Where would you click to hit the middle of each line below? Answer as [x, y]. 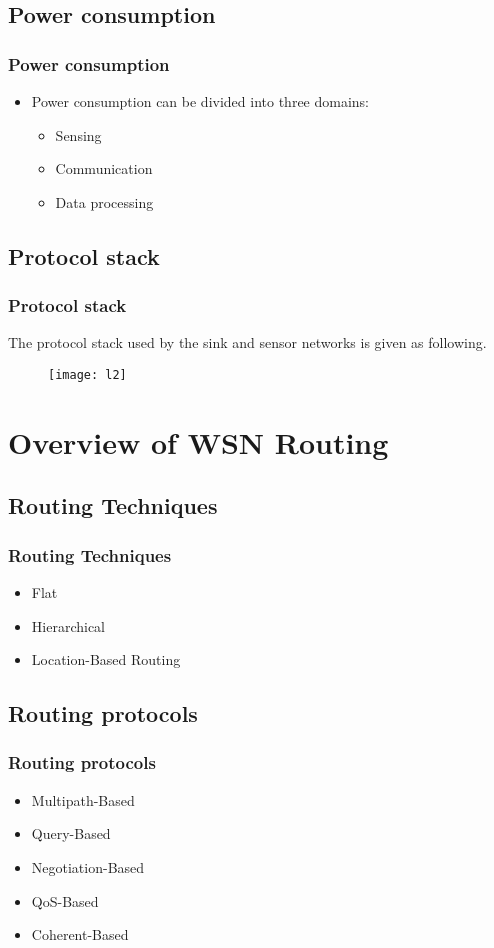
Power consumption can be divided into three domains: [200, 101]
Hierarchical [68, 625]
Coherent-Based [80, 934]
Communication [104, 168]
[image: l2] [87, 374]
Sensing [78, 134]
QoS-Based [65, 900]
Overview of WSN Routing [198, 441]
